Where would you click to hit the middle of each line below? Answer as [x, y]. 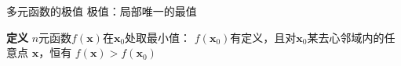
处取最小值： [158, 37]
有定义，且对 [263, 37]
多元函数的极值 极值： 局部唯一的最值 [102, 11]
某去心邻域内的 [346, 37]
